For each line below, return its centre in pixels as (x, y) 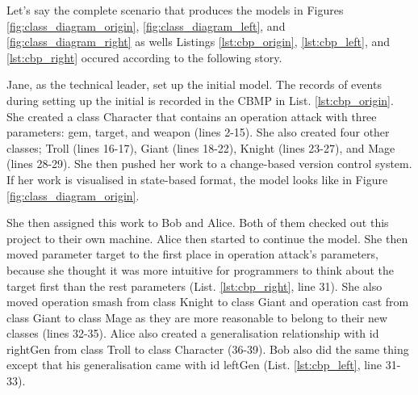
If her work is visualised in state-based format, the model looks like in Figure (197, 179)
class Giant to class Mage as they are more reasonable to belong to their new (197, 317)
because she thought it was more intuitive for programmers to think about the (201, 269)
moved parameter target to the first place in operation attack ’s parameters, (192, 254)
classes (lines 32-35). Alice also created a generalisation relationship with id (193, 333)
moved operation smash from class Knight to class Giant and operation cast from (208, 302)
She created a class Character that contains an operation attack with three (192, 116)
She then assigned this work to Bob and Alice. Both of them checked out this (198, 223)
